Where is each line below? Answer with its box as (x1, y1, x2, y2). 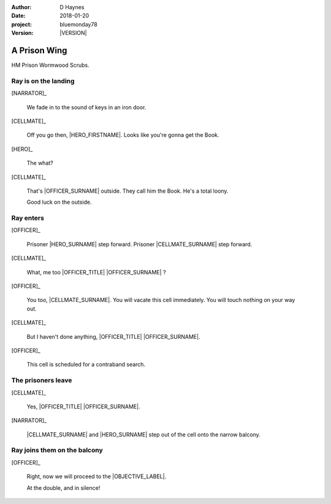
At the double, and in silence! (26, 484, 101, 491)
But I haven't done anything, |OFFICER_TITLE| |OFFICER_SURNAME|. (26, 333, 200, 340)
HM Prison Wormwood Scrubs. (11, 61, 89, 69)
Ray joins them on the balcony (11, 446, 104, 454)
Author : (11, 4, 32, 10)
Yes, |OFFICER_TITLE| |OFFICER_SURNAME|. (26, 403, 140, 410)
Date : (11, 12, 26, 20)
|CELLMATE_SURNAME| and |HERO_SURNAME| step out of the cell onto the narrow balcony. (26, 430, 261, 438)
